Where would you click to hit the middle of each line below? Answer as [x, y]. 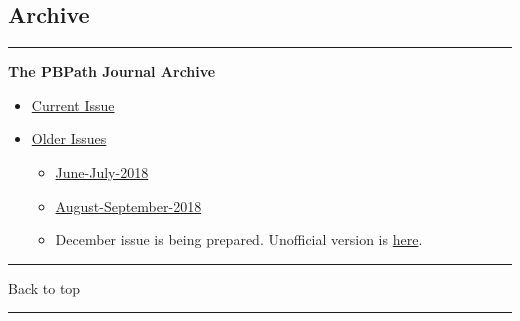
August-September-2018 [128, 205]
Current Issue [73, 104]
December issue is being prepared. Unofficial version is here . [239, 239]
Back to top [44, 287]
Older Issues [69, 138]
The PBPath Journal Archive [112, 71]
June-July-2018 [102, 171]
